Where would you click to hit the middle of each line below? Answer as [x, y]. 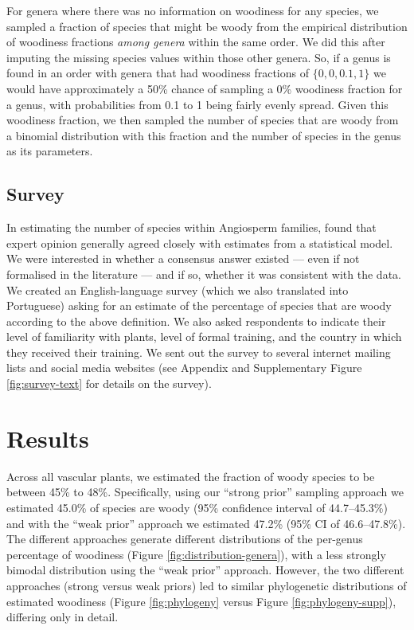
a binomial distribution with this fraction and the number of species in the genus [204, 135]
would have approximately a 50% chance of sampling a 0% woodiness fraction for [205, 88]
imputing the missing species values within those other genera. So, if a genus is [199, 57]
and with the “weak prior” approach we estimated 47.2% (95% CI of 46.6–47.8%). [206, 523]
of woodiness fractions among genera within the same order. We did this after [196, 42]
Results [48, 438]
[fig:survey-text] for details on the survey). [109, 383]
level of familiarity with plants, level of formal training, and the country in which [204, 337]
